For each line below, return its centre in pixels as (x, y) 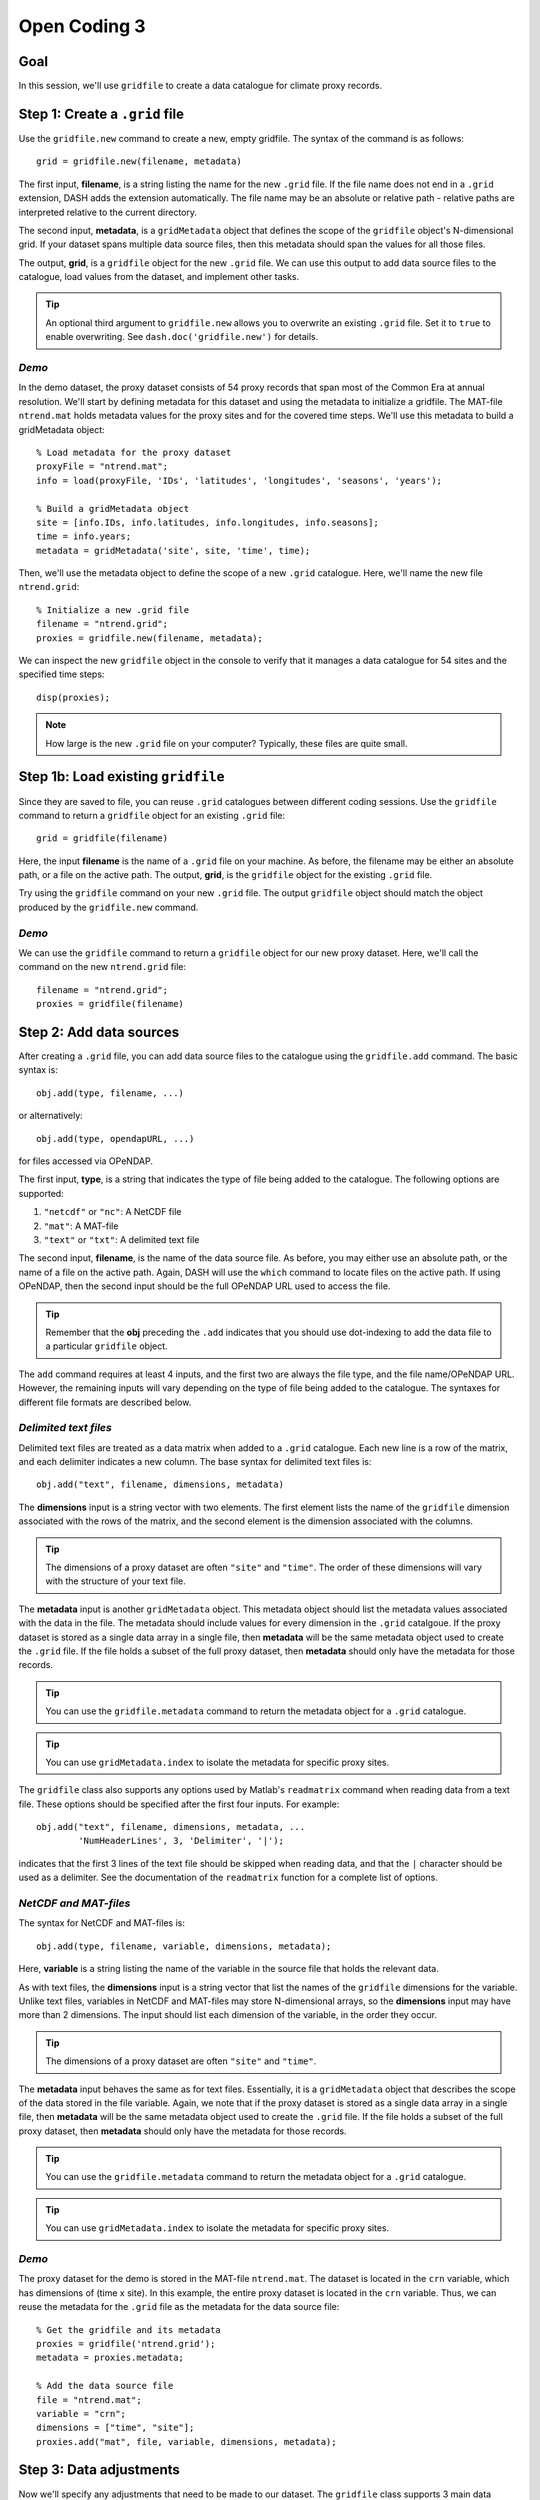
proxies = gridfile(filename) (110, 1004)
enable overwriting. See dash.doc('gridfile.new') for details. (182, 337)
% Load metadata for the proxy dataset (134, 452)
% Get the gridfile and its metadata (129, 2329)
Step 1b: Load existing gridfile (121, 776)
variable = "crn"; (81, 2413)
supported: (41, 1193)
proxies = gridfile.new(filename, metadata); (150, 638)
